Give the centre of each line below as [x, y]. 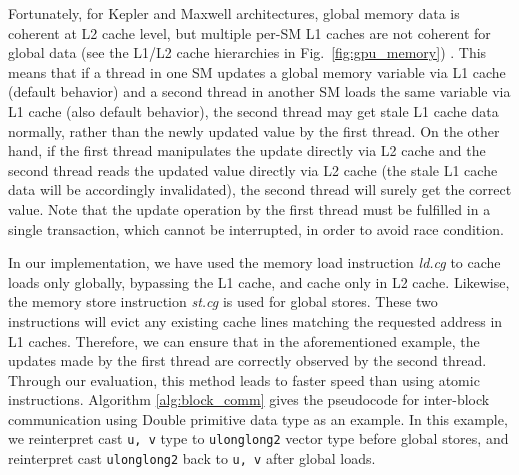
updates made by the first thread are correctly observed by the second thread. [247, 360]
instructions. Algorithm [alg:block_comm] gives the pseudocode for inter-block [249, 399]
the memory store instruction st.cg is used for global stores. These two [223, 301]
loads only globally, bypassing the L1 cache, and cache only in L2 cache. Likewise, [259, 281]
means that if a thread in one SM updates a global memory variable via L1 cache [257, 71]
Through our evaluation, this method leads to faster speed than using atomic [244, 379]
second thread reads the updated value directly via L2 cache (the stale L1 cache [253, 169]
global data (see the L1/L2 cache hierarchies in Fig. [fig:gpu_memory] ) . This [247, 52]
